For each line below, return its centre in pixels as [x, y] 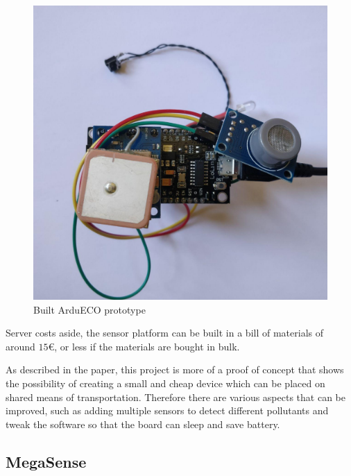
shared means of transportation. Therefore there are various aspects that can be [175, 397]
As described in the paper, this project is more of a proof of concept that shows [175, 369]
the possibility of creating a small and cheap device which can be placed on [165, 383]
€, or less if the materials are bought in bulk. [144, 346]
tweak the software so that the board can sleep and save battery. [143, 424]
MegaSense [46, 461]
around [20, 346]
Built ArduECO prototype [89, 309]
